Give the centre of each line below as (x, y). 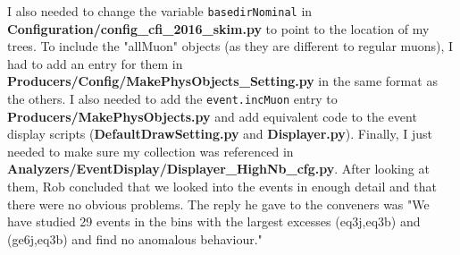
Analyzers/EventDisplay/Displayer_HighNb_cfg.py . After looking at (218, 169)
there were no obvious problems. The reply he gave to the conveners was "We (218, 204)
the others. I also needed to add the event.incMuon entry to (172, 99)
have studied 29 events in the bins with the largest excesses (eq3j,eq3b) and (214, 221)
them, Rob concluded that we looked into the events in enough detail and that (222, 187)
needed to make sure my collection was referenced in (151, 151)
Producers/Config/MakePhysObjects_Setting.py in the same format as (222, 81)
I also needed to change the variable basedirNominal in (160, 11)
